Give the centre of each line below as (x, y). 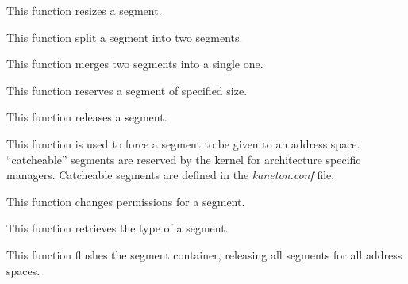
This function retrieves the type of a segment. (117, 228)
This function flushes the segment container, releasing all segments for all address (204, 254)
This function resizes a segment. (84, 10)
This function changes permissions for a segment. (126, 201)
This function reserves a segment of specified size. (127, 90)
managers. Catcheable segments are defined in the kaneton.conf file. (171, 175)
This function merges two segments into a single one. (135, 64)
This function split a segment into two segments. (125, 37)
